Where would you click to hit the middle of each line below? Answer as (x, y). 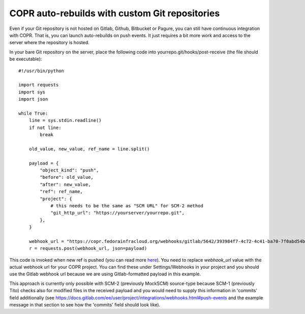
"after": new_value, (65, 184)
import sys (32, 92)
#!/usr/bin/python (41, 71)
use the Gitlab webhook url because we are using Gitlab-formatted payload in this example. (105, 274)
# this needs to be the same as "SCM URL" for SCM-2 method (127, 206)
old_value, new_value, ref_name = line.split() (89, 149)
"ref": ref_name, (62, 192)
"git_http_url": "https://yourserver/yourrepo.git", (118, 213)
